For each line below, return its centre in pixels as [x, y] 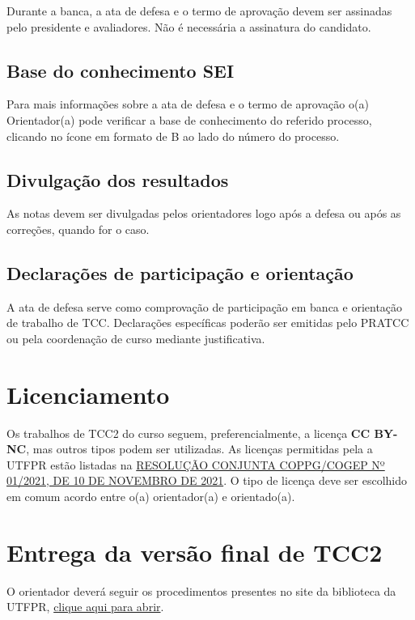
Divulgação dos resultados [118, 179]
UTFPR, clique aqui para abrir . [85, 607]
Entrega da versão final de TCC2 [195, 552]
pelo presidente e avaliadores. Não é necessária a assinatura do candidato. [189, 26]
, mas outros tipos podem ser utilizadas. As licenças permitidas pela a [199, 449]
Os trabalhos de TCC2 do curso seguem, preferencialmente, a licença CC [188, 433]
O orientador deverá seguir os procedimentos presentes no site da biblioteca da [201, 590]
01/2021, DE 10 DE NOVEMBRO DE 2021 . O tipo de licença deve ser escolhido [207, 480]
